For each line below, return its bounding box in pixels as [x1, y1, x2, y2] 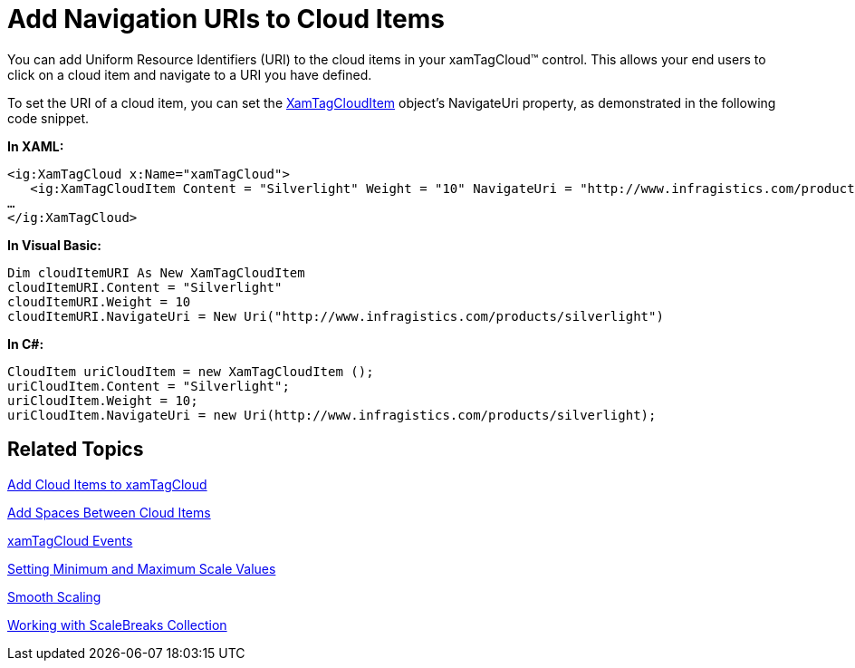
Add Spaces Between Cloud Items [7, 504, 211, 520]
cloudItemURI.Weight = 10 [7, 294, 191, 309]
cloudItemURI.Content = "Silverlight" [7, 279, 283, 295]
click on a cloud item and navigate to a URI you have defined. [7, 66, 372, 82]
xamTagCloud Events [7, 532, 133, 548]
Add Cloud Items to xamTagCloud [7, 476, 207, 492]
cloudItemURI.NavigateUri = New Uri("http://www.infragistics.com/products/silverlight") [7, 308, 664, 324]
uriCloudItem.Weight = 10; [7, 392, 198, 408]
